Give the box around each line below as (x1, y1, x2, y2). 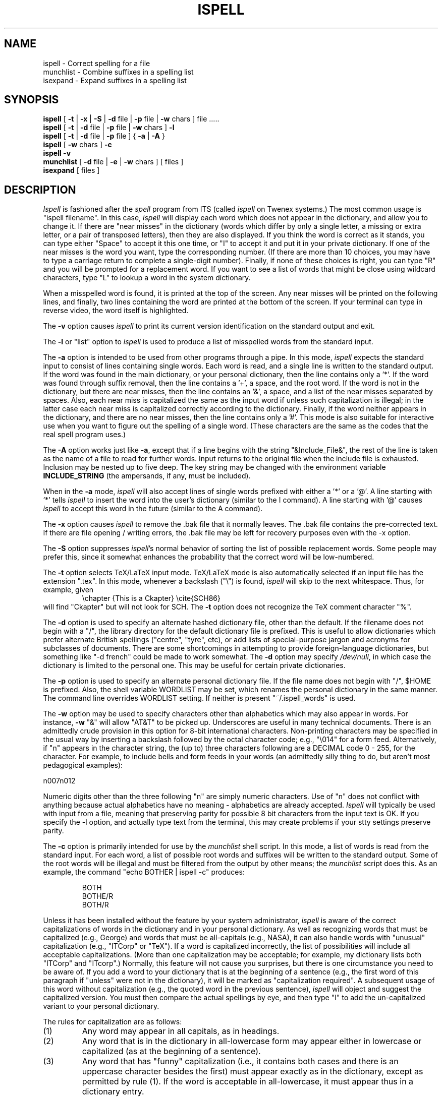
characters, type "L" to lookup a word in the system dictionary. (43, 273, 251, 282)
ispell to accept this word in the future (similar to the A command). (43, 504, 263, 513)
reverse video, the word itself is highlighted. (43, 306, 189, 315)
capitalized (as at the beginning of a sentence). (82, 1046, 261, 1057)
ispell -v (43, 149, 71, 158)
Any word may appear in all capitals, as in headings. (82, 1026, 280, 1036)
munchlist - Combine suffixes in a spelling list (43, 67, 194, 76)
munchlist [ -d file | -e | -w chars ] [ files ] (43, 157, 184, 166)
